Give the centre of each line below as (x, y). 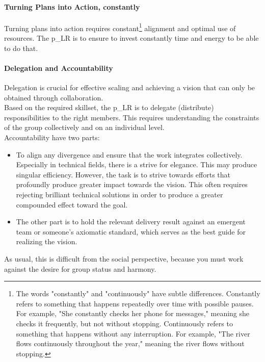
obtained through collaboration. (54, 97)
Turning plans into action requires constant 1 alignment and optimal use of (120, 27)
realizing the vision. (47, 241)
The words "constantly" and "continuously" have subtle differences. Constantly (138, 293)
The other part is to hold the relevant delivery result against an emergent (131, 222)
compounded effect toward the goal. (72, 204)
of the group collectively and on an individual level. (84, 127)
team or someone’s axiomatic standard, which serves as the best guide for (131, 231)
